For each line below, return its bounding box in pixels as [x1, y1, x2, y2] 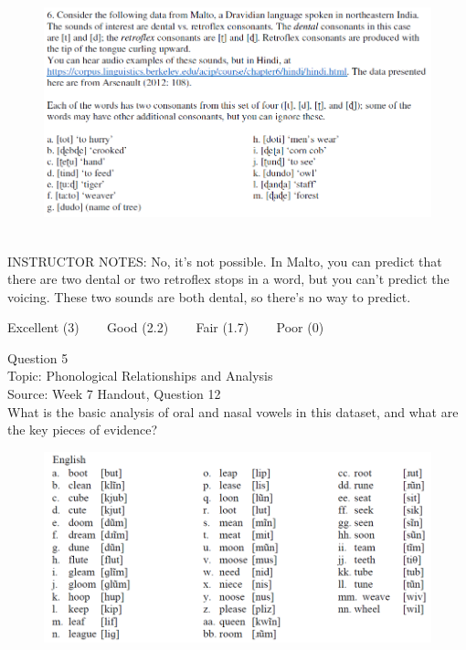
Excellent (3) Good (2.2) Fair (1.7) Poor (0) [7, 318, 324, 337]
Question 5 [7, 348, 69, 367]
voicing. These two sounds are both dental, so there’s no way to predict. [7, 287, 411, 306]
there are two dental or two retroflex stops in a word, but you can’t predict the [7, 269, 450, 288]
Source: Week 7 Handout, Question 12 [7, 384, 221, 404]
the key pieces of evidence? [7, 420, 158, 439]
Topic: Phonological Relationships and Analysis [7, 366, 273, 385]
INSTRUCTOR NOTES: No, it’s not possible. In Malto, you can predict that [7, 251, 442, 270]
